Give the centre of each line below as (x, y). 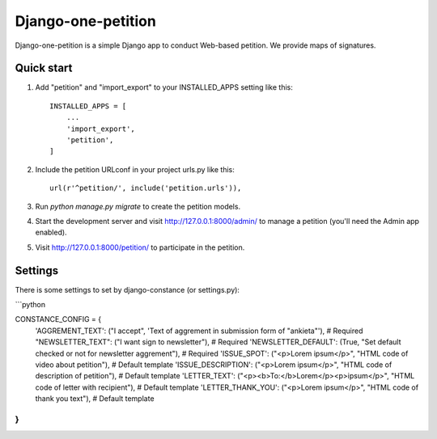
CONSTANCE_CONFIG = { (58, 319)
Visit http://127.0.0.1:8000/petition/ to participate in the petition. (140, 247)
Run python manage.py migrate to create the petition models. (138, 206)
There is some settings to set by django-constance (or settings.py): (127, 289)
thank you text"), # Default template (95, 399)
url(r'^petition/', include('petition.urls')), (146, 188)
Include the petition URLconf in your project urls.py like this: (135, 169)
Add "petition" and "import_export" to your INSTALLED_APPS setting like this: (164, 87)
